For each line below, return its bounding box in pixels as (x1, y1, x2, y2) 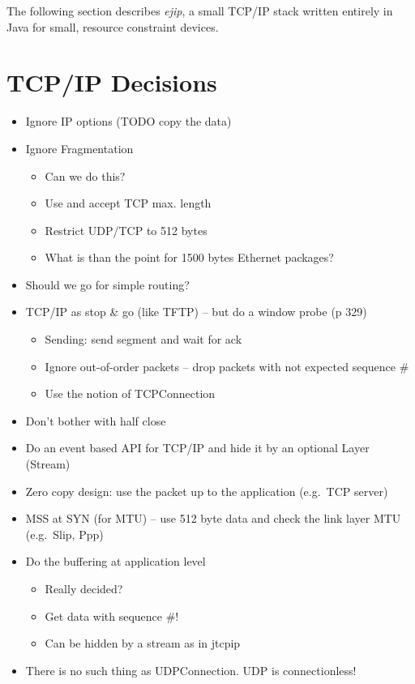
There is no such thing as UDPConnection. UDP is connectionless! (25, 661, 357, 678)
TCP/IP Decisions (6, 66, 217, 99)
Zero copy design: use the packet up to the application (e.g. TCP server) (25, 482, 388, 499)
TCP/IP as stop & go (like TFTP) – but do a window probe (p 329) (25, 303, 367, 320)
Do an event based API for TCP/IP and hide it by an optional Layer (25, 439, 370, 456)
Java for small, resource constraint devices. (6, 18, 219, 35)
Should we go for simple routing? (25, 276, 190, 293)
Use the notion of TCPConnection (45, 385, 216, 402)
